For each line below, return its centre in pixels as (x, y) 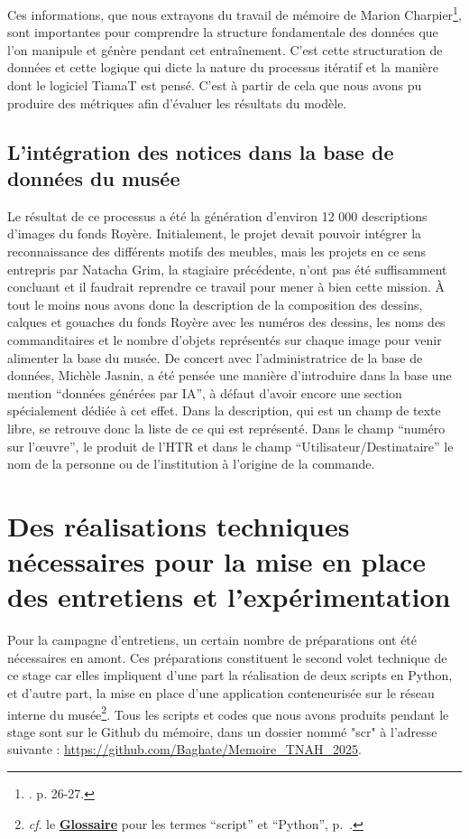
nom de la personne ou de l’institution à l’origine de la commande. (191, 464)
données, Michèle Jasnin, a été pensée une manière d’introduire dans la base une (230, 375)
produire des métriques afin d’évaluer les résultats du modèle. (177, 103)
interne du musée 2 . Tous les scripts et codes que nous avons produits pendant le (228, 713)
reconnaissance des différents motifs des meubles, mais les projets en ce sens (217, 251)
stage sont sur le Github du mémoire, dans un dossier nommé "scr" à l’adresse (222, 731)
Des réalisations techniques (179, 525)
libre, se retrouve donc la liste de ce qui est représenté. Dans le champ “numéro (226, 428)
